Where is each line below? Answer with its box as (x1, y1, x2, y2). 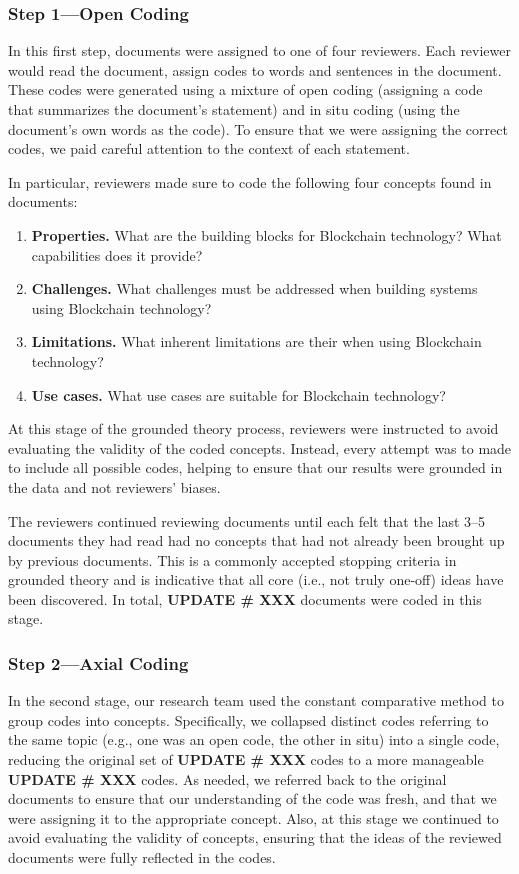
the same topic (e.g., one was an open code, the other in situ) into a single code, (8, 729, 500, 750)
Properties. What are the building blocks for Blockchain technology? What (31, 224, 502, 245)
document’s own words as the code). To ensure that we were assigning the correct (8, 118, 508, 139)
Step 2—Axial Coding (8, 650, 189, 675)
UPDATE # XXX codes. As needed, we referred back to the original (8, 768, 447, 789)
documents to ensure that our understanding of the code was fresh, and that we (8, 788, 497, 809)
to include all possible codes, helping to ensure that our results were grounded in (8, 457, 503, 478)
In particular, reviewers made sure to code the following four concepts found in (8, 171, 492, 192)
